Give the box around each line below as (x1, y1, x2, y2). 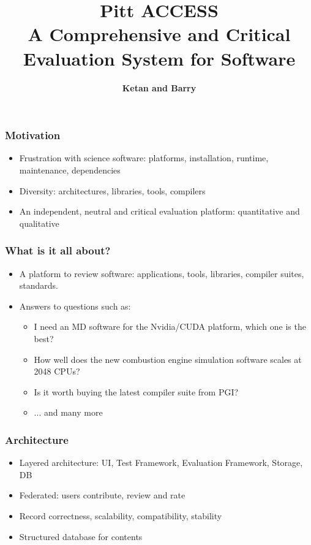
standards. (19, 279, 59, 292)
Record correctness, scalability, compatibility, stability (19, 509, 222, 522)
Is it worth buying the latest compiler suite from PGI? (34, 385, 239, 398)
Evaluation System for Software (23, 45, 296, 71)
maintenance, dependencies (19, 163, 121, 176)
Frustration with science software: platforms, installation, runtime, (19, 151, 269, 164)
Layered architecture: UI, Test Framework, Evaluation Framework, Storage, (19, 456, 303, 469)
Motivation (5, 128, 61, 143)
